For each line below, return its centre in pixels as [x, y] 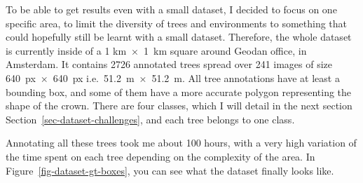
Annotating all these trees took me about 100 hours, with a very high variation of [181, 143]
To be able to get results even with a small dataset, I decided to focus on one [171, 9]
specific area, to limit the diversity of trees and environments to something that [177, 23]
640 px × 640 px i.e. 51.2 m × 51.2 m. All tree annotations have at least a [173, 77]
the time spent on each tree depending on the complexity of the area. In [160, 156]
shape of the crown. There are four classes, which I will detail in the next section [179, 106]
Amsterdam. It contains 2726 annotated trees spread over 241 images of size [169, 64]
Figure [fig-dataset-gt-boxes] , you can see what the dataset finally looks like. [170, 170]
